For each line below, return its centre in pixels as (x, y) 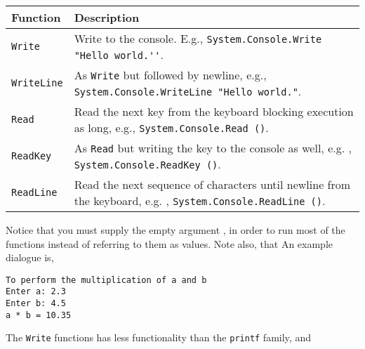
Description (107, 17)
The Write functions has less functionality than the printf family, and (158, 337)
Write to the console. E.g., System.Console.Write (198, 38)
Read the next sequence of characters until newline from (212, 184)
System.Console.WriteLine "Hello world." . (188, 91)
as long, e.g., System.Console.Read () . (171, 127)
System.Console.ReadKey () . (147, 164)
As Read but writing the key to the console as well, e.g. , (213, 148)
